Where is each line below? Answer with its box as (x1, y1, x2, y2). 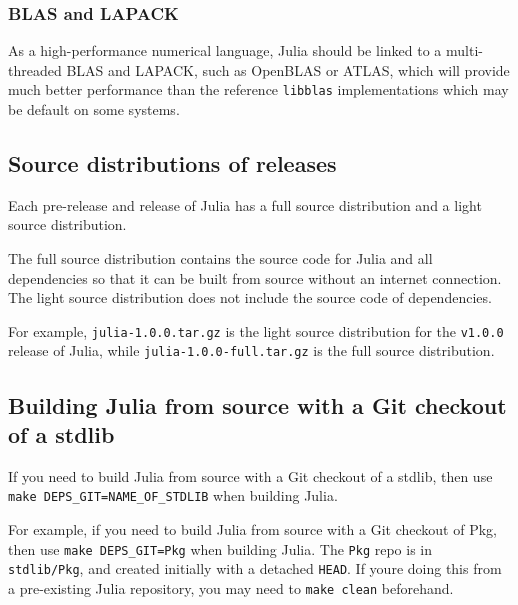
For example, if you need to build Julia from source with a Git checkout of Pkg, (8, 518, 497, 539)
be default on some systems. (8, 99, 180, 120)
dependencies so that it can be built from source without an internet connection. (8, 267, 502, 288)
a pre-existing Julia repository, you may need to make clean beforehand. (8, 577, 454, 598)
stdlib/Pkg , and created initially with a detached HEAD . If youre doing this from (8, 558, 502, 579)
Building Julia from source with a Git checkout (8, 389, 507, 420)
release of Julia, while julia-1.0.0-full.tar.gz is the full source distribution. (8, 340, 495, 361)
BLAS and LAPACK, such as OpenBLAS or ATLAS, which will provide (66, 59, 510, 80)
